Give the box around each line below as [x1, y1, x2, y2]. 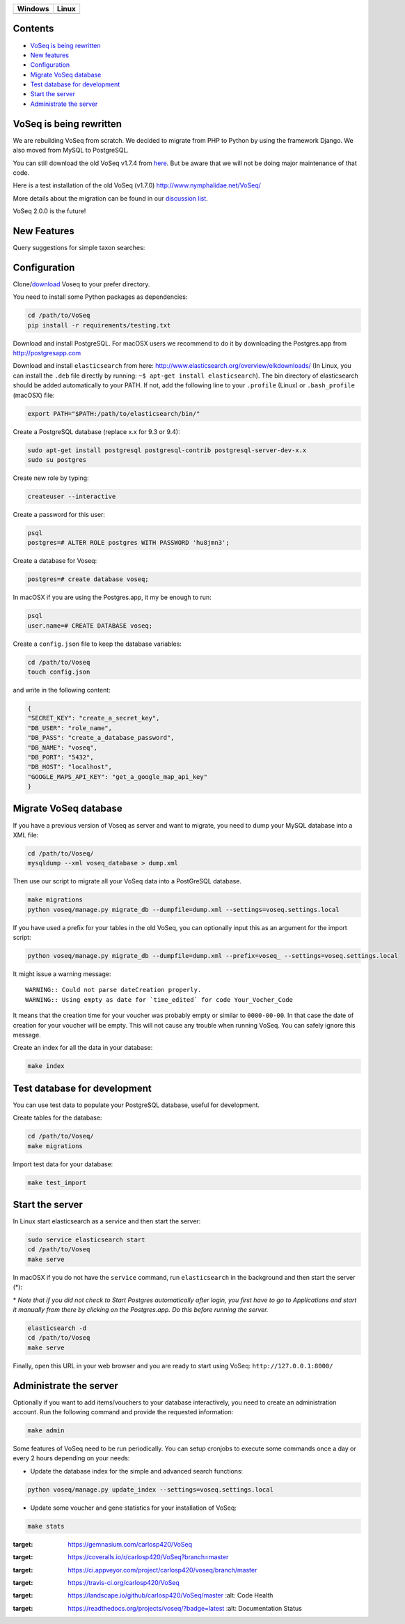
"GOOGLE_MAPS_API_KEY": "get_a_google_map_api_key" [27, 773, 208, 780]
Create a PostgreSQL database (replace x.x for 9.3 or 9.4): [13, 427, 180, 435]
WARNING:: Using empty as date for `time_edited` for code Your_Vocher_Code [25, 996, 294, 1003]
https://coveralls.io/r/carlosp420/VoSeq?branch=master [67, 1553, 229, 1561]
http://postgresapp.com [13, 349, 81, 357]
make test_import [27, 1178, 87, 1186]
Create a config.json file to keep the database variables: [13, 640, 182, 648]
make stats [27, 1522, 65, 1530]
